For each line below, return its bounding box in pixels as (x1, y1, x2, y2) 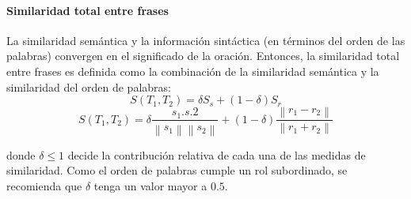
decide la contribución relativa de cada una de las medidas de (67, 146, 366, 163)
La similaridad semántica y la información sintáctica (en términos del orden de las (6, 32, 405, 48)
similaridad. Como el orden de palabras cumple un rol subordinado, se (6, 162, 348, 178)
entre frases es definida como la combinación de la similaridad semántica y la (6, 62, 379, 79)
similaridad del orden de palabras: (6, 78, 171, 95)
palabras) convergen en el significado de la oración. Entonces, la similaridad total (6, 47, 400, 64)
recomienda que (6, 177, 82, 193)
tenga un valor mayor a (93, 177, 207, 193)
